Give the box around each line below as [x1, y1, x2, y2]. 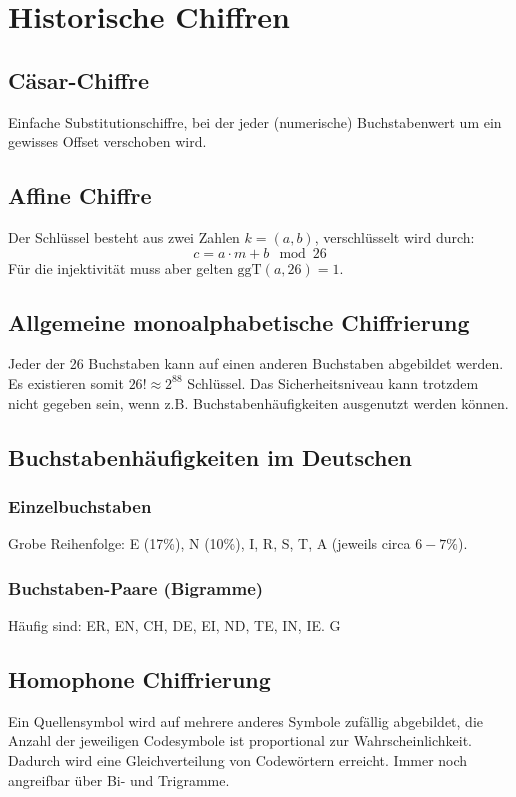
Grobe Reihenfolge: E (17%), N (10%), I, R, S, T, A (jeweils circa [8, 533, 411, 554]
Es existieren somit [8, 372, 124, 393]
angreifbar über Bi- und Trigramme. [8, 769, 230, 790]
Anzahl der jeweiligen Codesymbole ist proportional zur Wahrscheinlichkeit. [8, 730, 473, 751]
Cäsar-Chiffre [8, 64, 150, 95]
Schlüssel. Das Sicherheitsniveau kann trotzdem [187, 372, 479, 393]
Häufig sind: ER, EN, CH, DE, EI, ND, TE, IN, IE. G [8, 614, 341, 635]
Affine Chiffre [8, 180, 152, 211]
